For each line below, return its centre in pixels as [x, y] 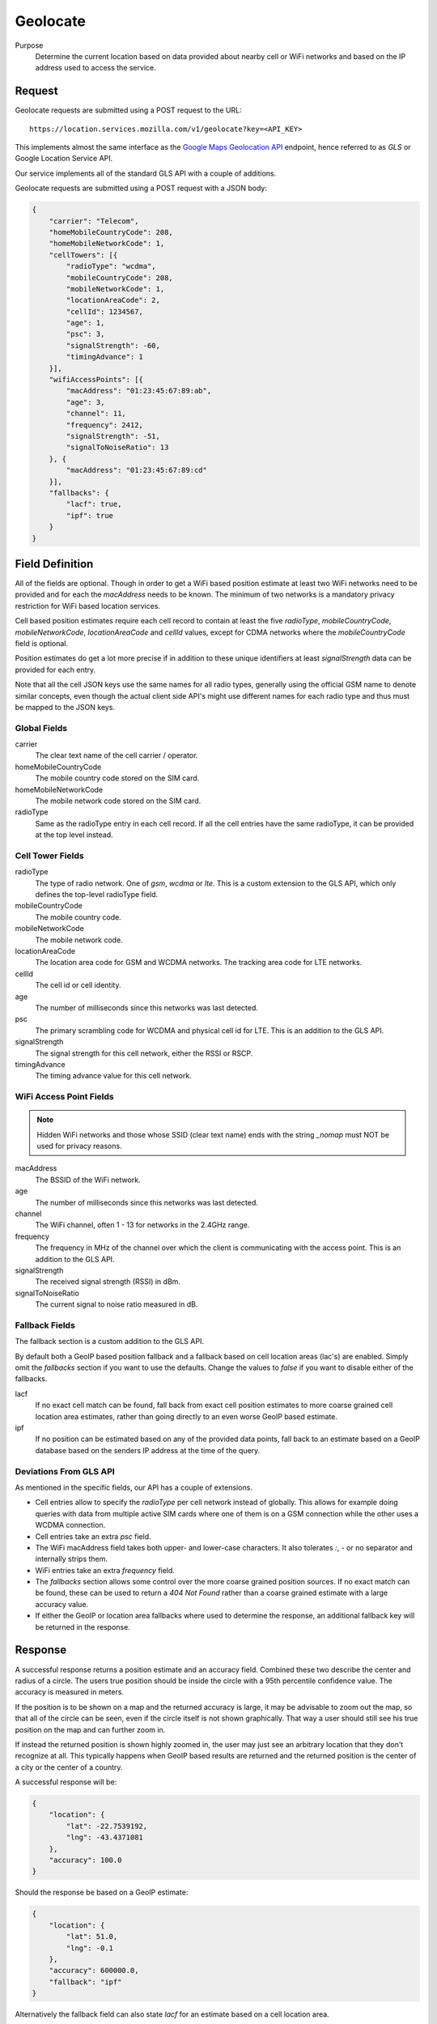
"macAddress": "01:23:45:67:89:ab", [139, 391]
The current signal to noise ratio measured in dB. [117, 1304]
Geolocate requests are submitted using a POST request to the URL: [128, 110]
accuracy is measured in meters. [70, 1692]
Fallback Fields [45, 1325]
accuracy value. [62, 1604]
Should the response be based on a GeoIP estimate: [102, 1892]
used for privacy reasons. [79, 1146]
